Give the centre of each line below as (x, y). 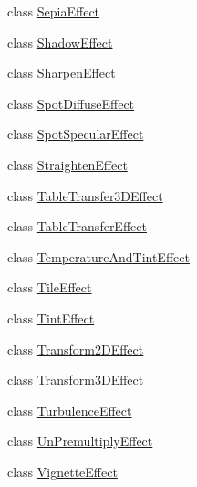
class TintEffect (51, 318)
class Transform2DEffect (76, 349)
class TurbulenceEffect (70, 410)
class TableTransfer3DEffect (85, 195)
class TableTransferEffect (77, 226)
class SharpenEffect (62, 73)
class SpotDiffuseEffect (71, 103)
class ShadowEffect (60, 42)
